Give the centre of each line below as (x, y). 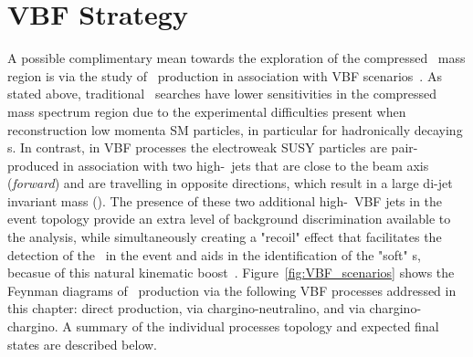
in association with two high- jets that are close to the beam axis (246, 165)
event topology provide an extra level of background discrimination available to (229, 219)
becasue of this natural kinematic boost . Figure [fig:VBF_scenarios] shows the (231, 273)
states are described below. (83, 344)
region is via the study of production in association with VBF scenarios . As (225, 75)
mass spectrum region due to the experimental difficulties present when (207, 111)
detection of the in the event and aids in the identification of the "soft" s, (214, 254)
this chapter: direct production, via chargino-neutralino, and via (186, 308)
